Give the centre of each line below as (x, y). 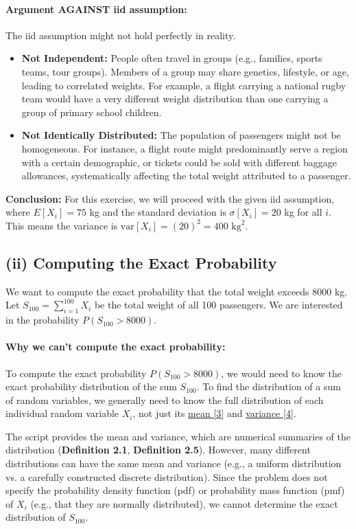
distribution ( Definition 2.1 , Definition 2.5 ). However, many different (158, 450)
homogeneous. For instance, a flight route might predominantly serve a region (185, 148)
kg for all (303, 212)
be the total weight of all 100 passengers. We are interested (218, 305)
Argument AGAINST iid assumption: (96, 9)
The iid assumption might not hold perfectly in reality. (121, 35)
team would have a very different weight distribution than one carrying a (175, 99)
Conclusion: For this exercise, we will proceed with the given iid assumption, (170, 198)
